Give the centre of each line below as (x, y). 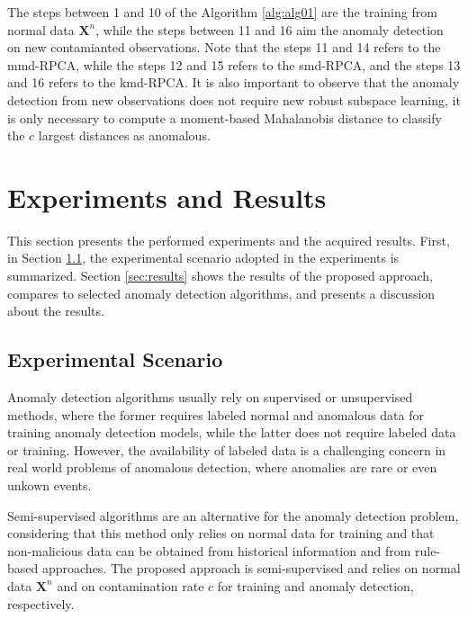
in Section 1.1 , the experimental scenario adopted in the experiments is (203, 258)
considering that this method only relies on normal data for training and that (221, 533)
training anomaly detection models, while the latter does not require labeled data (232, 432)
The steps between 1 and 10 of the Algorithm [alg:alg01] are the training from (222, 12)
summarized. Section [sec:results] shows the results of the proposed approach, (220, 276)
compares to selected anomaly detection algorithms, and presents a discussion (221, 293)
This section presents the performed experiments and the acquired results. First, (229, 240)
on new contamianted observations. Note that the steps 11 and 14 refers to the (224, 47)
